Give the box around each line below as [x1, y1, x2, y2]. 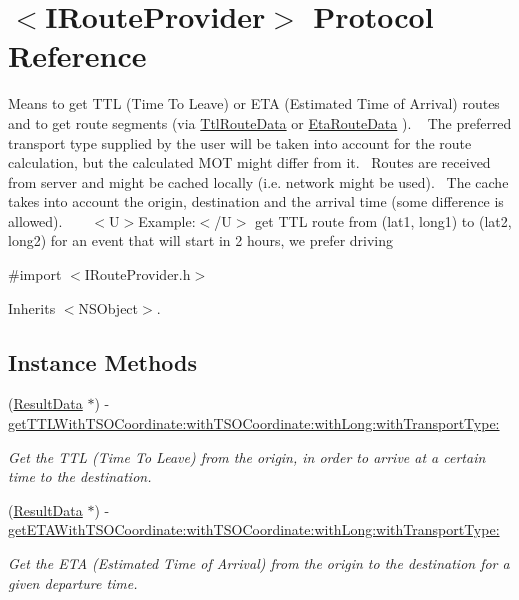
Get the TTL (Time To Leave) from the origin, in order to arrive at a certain [8, 446, 486, 467]
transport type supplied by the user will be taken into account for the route [8, 132, 472, 153]
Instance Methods [8, 346, 197, 377]
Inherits [8, 297, 56, 318]
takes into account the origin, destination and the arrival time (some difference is [8, 191, 504, 212]
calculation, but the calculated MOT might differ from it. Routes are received [8, 152, 491, 173]
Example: [138, 210, 196, 231]
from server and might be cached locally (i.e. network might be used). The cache [8, 171, 509, 192]
